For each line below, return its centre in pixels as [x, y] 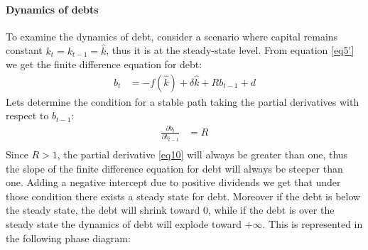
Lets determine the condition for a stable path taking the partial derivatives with [183, 101]
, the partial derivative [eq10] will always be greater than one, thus [202, 154]
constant [24, 50]
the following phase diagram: [68, 238]
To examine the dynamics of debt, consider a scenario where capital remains [172, 36]
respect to [27, 115]
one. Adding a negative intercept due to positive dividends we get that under [173, 182]
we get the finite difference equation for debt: [104, 64]
